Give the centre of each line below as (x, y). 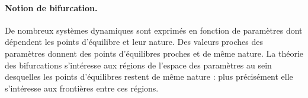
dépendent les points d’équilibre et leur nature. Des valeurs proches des (134, 42)
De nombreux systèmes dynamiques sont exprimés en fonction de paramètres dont (154, 30)
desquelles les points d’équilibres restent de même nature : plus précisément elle (149, 76)
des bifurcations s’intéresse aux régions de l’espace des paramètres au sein (138, 65)
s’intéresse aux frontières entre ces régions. (82, 88)
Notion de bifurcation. (51, 7)
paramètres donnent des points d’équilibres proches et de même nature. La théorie (154, 53)
